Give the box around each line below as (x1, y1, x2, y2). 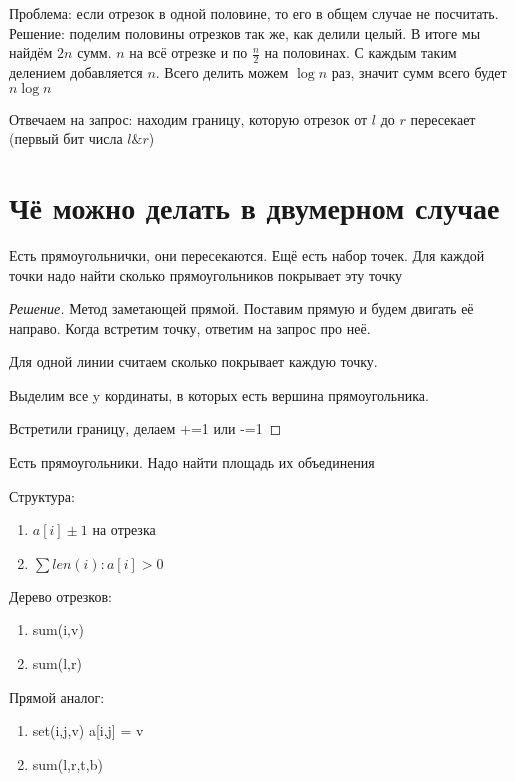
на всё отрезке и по (129, 42, 248, 63)
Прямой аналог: (9, 686, 105, 707)
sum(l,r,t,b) (32, 753, 103, 774)
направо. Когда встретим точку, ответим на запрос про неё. (9, 317, 371, 338)
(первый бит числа (9, 128, 123, 149)
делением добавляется (9, 62, 143, 83)
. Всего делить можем (155, 62, 289, 83)
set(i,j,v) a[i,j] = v (32, 720, 144, 741)
